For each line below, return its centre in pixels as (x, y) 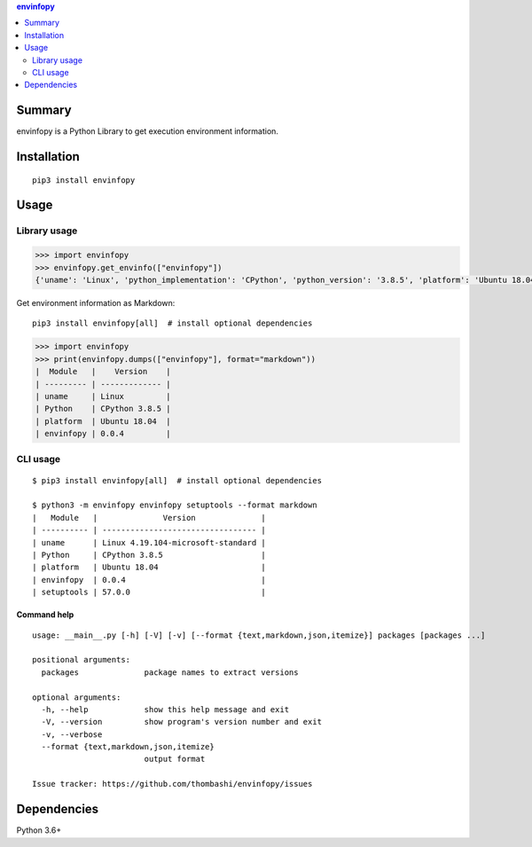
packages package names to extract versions (170, 672)
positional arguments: (82, 660)
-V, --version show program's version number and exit (182, 722)
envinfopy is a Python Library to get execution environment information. (148, 131)
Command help (45, 615)
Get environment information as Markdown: (96, 302)
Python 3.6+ (39, 830)
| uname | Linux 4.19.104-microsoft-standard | (149, 542)
